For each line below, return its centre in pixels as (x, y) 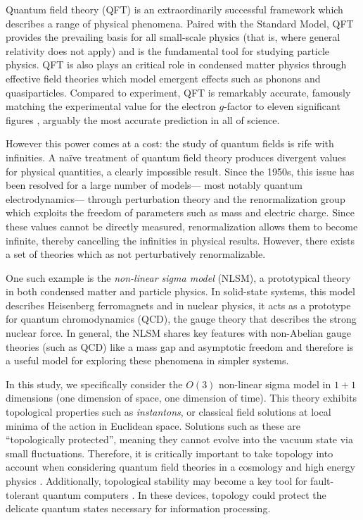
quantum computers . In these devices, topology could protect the (184, 494)
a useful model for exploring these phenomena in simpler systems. (147, 360)
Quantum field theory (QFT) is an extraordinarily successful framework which (174, 9)
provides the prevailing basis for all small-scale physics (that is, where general (173, 37)
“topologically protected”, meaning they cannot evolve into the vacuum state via (179, 439)
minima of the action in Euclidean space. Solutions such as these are (153, 425)
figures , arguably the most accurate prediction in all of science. (143, 119)
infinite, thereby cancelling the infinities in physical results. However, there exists (180, 240)
